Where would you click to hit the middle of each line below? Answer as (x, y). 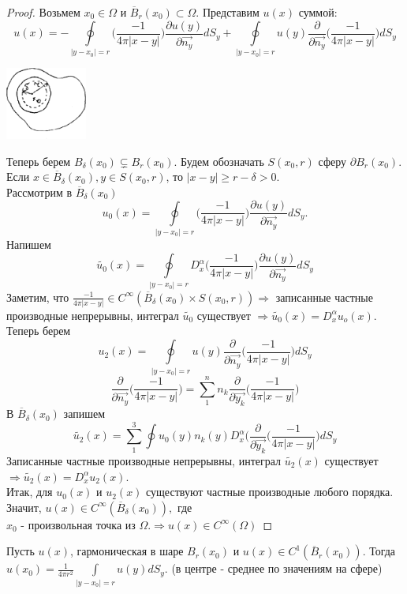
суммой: (318, 12)
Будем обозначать (222, 161)
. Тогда (379, 551)
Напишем (29, 244)
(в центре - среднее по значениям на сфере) (277, 568)
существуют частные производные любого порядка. (270, 492)
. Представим (228, 12)
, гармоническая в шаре (127, 551)
